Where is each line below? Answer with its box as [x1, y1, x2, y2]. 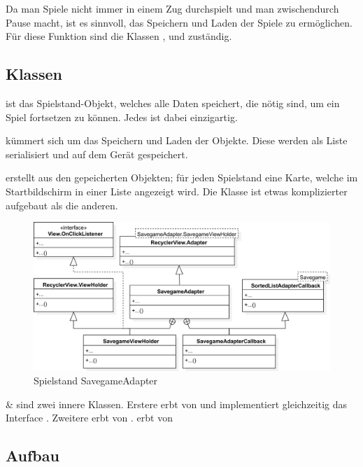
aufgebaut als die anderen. [6, 197, 118, 212]
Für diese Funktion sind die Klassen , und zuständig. [6, 29, 232, 43]
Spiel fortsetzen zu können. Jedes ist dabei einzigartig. [6, 109, 238, 124]
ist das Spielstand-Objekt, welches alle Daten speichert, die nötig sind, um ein [6, 95, 340, 110]
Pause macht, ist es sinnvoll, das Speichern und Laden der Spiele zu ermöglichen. [6, 15, 353, 29]
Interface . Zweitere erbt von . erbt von [6, 410, 173, 425]
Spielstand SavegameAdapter [34, 373, 158, 388]
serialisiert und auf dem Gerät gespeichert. [6, 146, 188, 161]
